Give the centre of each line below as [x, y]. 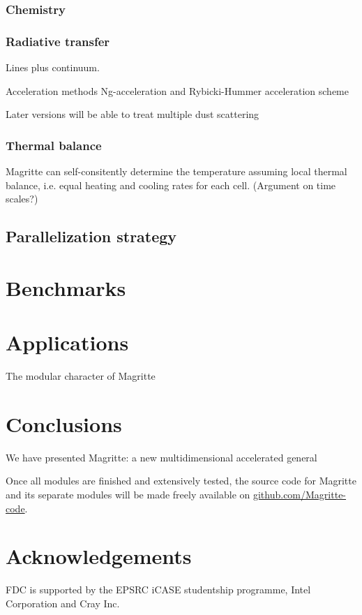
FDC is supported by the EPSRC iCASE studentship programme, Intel [158, 590]
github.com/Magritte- [300, 495]
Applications [67, 342]
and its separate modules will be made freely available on [128, 495]
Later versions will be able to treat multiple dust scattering [133, 114]
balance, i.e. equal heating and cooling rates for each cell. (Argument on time [171, 185]
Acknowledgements [99, 556]
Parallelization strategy [91, 236]
